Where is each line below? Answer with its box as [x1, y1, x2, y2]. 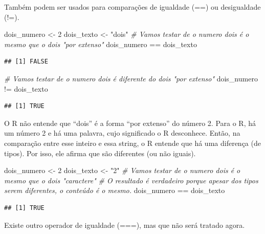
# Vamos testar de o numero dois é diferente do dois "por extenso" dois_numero [4, 73, 258, 83]
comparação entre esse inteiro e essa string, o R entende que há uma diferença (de [4, 137, 261, 148]
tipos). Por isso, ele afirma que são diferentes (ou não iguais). [4, 147, 196, 158]
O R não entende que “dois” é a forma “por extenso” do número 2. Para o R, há [4, 117, 256, 128]
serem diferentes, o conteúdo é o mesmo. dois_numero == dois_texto [4, 185, 225, 196]
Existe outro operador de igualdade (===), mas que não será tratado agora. [4, 219, 245, 230]
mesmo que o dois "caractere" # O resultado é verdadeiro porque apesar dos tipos [4, 175, 258, 185]
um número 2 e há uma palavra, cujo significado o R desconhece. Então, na [4, 127, 240, 138]
